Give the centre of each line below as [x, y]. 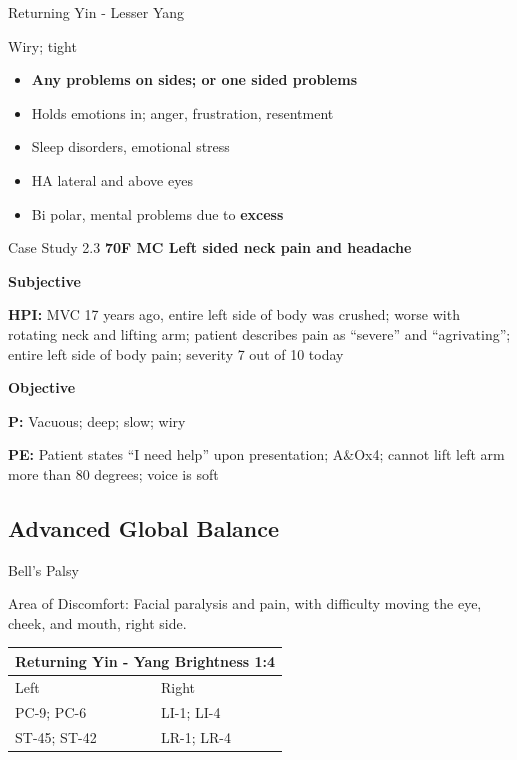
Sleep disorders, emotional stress [130, 146]
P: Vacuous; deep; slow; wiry [97, 420]
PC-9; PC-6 [51, 711]
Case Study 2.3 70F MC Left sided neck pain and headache [210, 247]
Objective [42, 387]
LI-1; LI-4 [190, 711]
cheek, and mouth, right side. [97, 622]
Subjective [44, 280]
